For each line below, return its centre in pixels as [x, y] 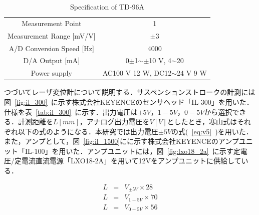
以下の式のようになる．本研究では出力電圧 [88, 131]
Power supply [51, 73]
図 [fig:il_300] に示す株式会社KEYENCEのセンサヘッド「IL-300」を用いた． [129, 101]
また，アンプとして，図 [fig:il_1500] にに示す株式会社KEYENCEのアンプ [121, 141]
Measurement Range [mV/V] [52, 35]
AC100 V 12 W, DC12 [137, 73]
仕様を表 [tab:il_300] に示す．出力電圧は [71, 112]
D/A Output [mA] [52, 60]
